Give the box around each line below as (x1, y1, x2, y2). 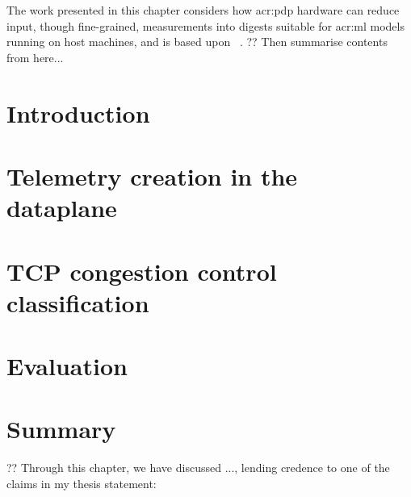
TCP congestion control (6, 254, 277, 287)
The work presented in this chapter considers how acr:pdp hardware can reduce (6, 2, 400, 18)
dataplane (6, 191, 117, 224)
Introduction (6, 96, 150, 129)
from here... (6, 48, 64, 65)
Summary (6, 412, 116, 445)
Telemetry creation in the (6, 159, 298, 192)
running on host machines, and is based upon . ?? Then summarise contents (6, 33, 388, 50)
